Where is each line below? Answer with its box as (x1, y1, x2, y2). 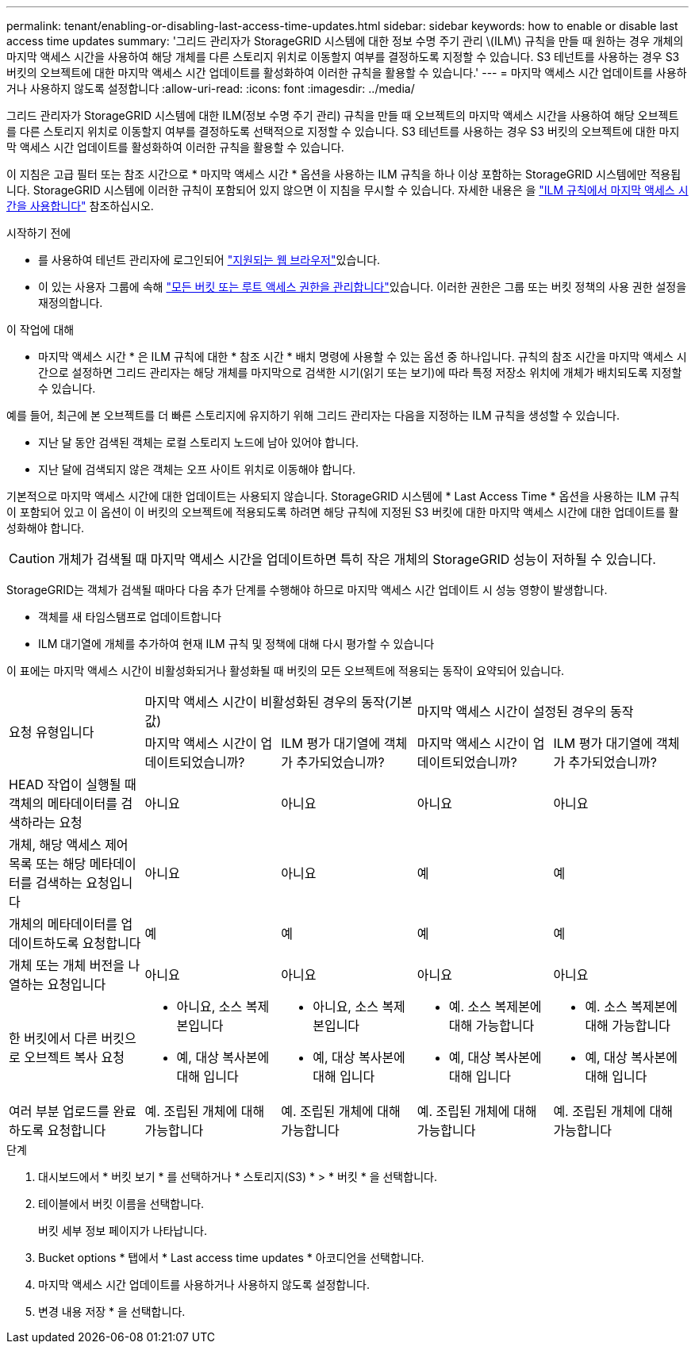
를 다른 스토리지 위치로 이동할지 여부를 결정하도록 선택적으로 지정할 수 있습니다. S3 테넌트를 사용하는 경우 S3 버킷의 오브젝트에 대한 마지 (6, 125, 680, 138)
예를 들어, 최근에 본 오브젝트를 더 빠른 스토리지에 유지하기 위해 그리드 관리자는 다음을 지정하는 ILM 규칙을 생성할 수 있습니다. (6, 408, 620, 422)
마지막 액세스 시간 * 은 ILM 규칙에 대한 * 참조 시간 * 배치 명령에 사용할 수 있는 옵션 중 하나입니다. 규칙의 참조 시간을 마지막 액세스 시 (38, 350, 687, 363)
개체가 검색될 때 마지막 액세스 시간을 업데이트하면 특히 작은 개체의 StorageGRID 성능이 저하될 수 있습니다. (58, 551, 656, 567)
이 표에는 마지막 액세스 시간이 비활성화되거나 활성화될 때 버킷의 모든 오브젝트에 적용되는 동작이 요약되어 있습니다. (6, 664, 565, 677)
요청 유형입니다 (9, 724, 94, 740)
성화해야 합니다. (6, 521, 85, 535)
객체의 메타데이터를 (9, 796, 117, 811)
